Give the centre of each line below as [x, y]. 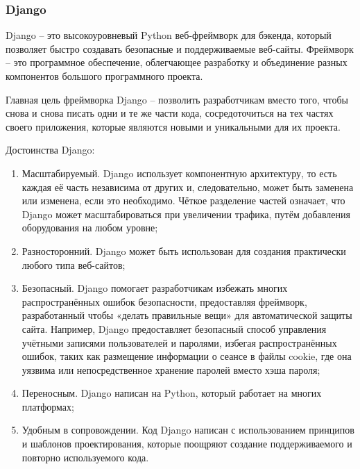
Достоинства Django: [50, 150]
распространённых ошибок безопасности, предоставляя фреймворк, [164, 301]
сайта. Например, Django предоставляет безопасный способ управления [174, 328]
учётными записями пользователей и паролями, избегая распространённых [179, 342]
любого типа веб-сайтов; [74, 264]
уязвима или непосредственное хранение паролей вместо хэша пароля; [171, 369]
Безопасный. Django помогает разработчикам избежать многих [155, 288]
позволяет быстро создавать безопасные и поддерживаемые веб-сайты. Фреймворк [180, 48]
